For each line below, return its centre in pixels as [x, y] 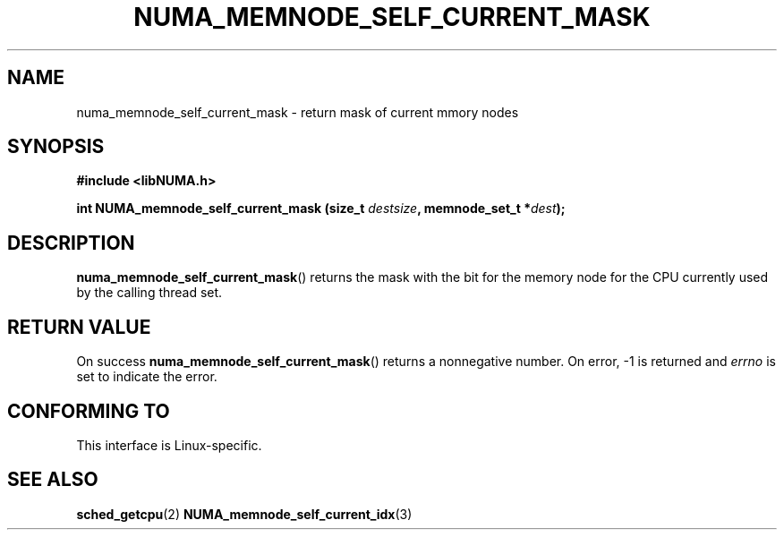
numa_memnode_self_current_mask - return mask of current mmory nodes [298, 112]
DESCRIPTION [71, 243]
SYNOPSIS [56, 147]
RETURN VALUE [79, 327]
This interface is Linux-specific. [169, 445]
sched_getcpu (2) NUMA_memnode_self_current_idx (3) [244, 514]
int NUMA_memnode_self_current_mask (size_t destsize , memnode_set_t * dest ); [321, 209]
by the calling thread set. [149, 293]
